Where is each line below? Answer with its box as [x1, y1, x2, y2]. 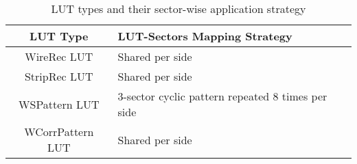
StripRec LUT [24, 68, 93, 84]
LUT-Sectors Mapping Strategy [117, 28, 292, 44]
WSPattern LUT [19, 96, 100, 112]
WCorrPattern [24, 124, 94, 139]
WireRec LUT [25, 49, 93, 64]
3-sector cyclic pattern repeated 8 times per [117, 88, 327, 104]
